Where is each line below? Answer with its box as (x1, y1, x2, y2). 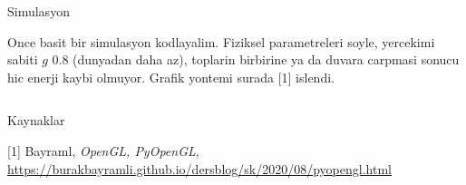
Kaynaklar (7, 111, 65, 130)
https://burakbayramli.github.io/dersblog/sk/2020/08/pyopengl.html (7, 159, 392, 178)
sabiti (7, 50, 38, 69)
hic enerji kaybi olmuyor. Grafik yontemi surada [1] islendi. (7, 67, 335, 86)
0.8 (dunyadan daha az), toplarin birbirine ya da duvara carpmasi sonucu (52, 50, 460, 69)
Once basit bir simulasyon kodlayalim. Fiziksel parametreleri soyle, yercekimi (7, 32, 435, 51)
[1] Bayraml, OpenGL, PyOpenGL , (7, 141, 199, 160)
